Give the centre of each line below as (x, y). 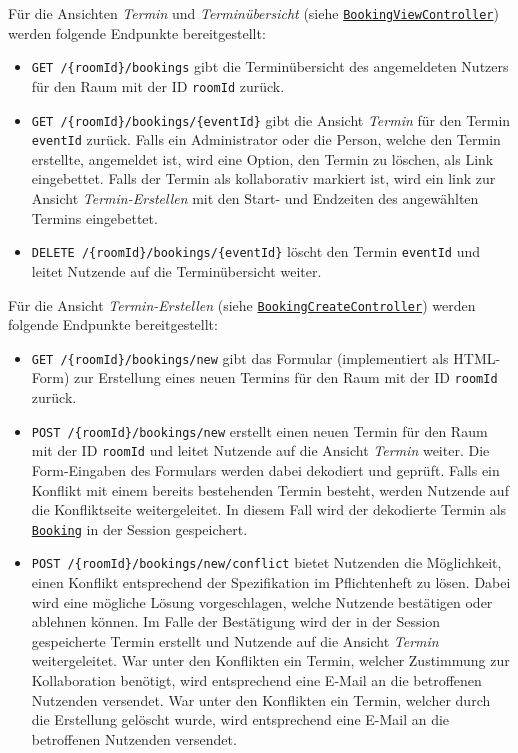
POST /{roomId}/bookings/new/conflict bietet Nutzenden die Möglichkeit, (266, 562)
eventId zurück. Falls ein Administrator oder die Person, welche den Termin (266, 139)
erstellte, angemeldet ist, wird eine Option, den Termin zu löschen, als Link (262, 158)
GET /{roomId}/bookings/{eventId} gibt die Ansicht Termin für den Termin (271, 119)
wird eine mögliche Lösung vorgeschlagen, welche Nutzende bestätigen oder (262, 601)
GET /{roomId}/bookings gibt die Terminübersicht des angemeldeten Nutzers (270, 66)
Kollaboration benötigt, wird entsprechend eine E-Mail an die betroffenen (256, 680)
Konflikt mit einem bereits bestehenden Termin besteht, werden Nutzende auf (270, 489)
